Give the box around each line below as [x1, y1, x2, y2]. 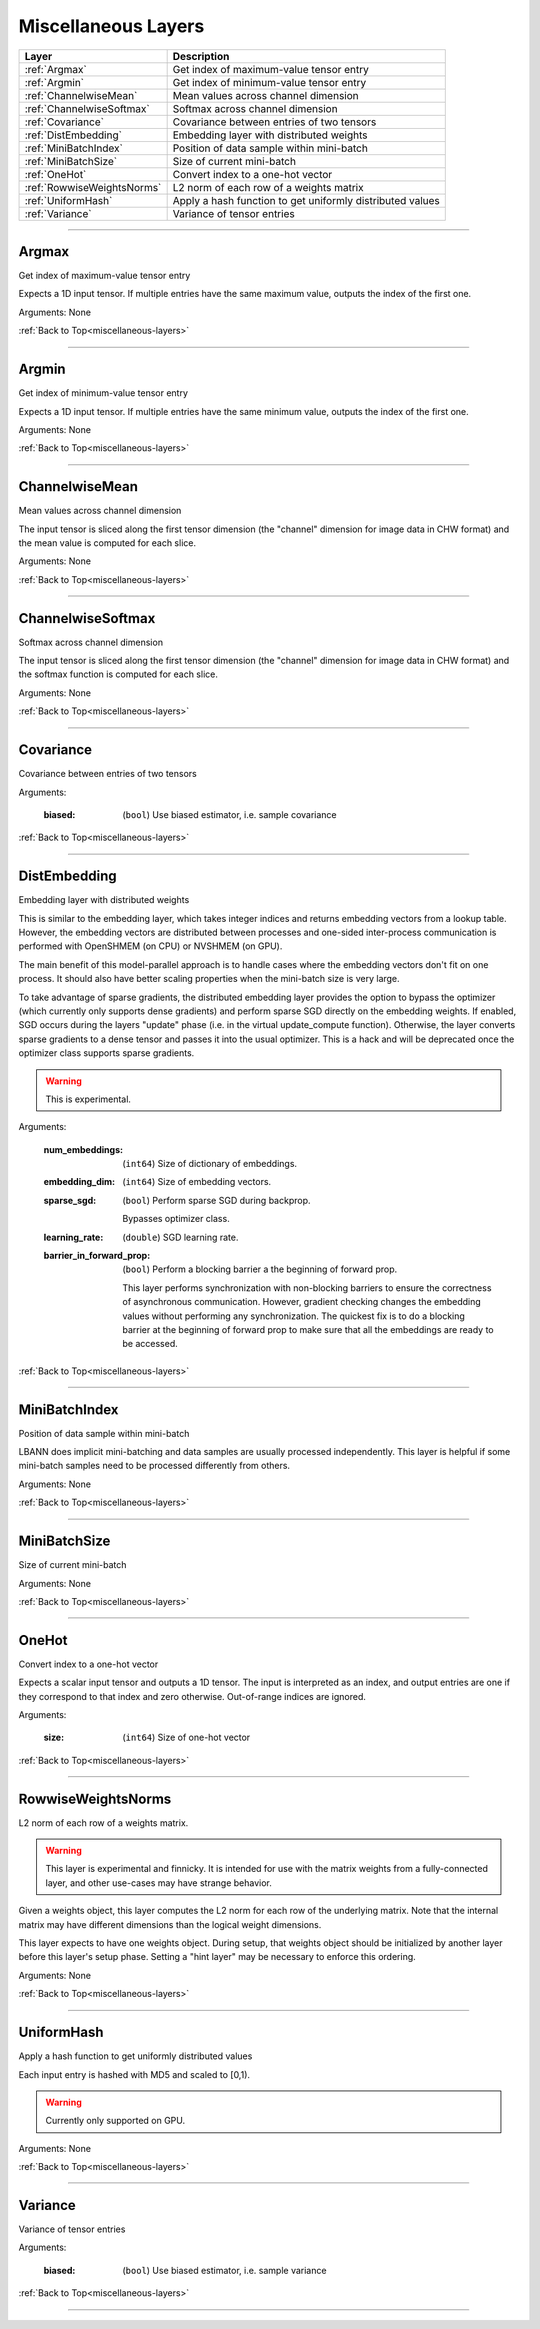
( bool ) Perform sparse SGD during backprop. [122, 1194, 311, 1206]
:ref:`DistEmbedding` [24, 128, 122, 142]
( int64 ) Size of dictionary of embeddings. [122, 1158, 298, 1170]
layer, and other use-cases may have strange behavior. [45, 1876, 272, 1889]
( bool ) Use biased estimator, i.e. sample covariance [122, 808, 337, 820]
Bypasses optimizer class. [122, 1213, 230, 1225]
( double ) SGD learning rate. [122, 1231, 239, 1243]
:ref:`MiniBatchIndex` [24, 141, 124, 155]
